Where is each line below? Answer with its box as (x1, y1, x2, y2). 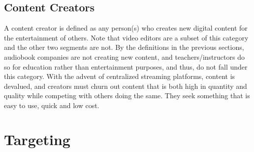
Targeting (4, 129, 70, 149)
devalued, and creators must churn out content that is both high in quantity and (4, 80, 247, 91)
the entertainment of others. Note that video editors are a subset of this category (4, 32, 249, 42)
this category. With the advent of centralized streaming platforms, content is (4, 71, 235, 81)
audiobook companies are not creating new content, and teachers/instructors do (4, 51, 245, 62)
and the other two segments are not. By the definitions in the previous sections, (4, 42, 244, 52)
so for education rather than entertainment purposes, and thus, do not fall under (4, 61, 248, 72)
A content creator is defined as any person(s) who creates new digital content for (4, 23, 248, 33)
